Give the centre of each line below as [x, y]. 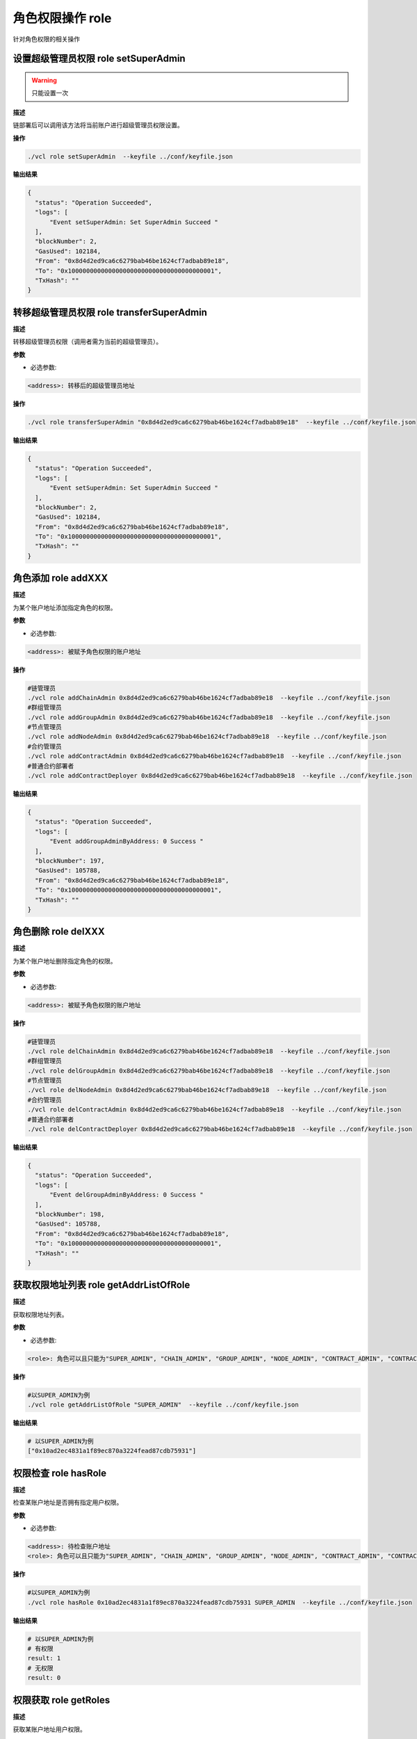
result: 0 [44, 1678]
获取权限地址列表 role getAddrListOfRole [101, 1285]
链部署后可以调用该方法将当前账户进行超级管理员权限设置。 [98, 125]
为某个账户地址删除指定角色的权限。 [65, 961]
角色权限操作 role [62, 18]
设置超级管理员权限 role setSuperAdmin [99, 59]
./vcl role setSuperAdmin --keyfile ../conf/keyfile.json [130, 156]
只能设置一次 [50, 93]
